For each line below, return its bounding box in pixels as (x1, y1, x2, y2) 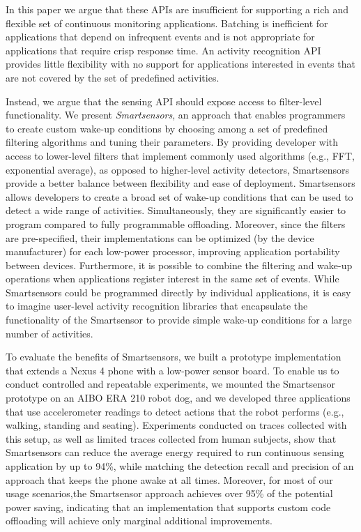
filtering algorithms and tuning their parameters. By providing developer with (6, 135, 339, 149)
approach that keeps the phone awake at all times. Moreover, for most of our (6, 472, 333, 487)
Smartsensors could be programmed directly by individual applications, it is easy (6, 284, 351, 299)
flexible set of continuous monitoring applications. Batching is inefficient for (6, 15, 328, 30)
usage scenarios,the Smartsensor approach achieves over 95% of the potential (6, 486, 333, 501)
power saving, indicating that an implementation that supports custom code (6, 499, 331, 514)
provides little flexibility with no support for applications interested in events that (6, 56, 355, 71)
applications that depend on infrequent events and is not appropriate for (6, 29, 315, 44)
